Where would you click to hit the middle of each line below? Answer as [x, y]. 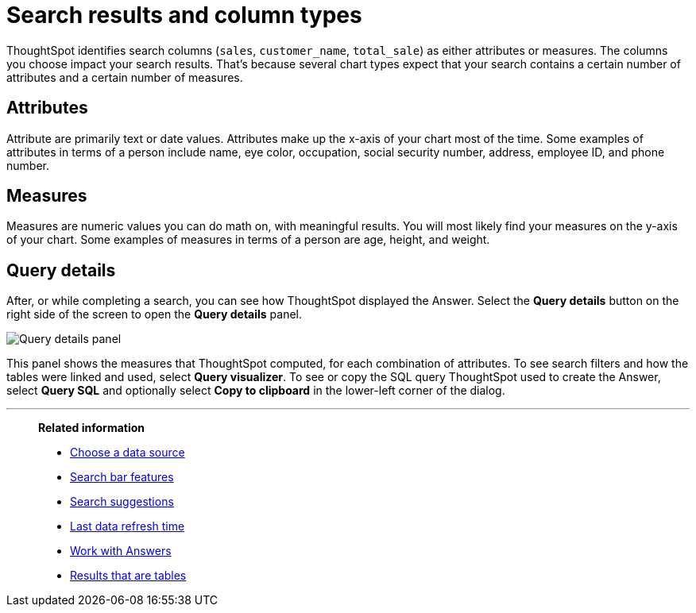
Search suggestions [122, 502]
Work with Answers [121, 551]
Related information [92, 428]
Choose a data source [128, 453]
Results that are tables [128, 576]
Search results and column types [184, 15]
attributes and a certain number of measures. [125, 77]
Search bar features [122, 477]
